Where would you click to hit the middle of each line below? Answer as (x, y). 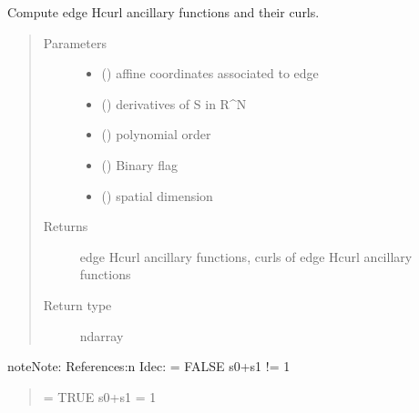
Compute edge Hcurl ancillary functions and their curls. (164, 12)
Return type (77, 304)
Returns (66, 226)
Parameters (75, 42)
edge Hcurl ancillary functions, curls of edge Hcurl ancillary (246, 256)
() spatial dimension (157, 195)
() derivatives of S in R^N (174, 103)
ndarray (102, 335)
